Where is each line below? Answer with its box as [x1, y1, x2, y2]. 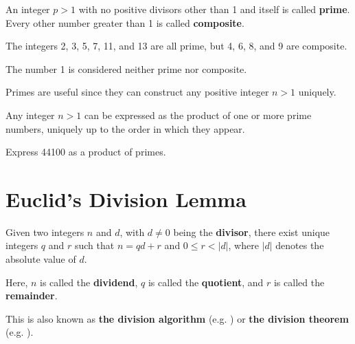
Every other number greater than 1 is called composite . [5, 15, 244, 30]
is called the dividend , [40, 275, 138, 289]
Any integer [5, 107, 55, 122]
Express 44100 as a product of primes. [5, 144, 166, 159]
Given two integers [5, 224, 84, 239]
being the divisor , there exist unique [173, 224, 330, 239]
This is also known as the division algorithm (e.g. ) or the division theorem [5, 311, 349, 325]
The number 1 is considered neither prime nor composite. [5, 61, 247, 76]
